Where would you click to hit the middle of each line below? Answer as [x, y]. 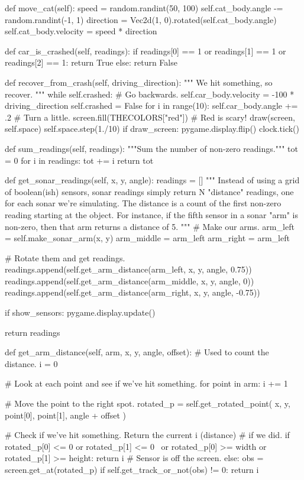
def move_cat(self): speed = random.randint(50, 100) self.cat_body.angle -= [144, 8]
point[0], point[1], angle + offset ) [66, 415]
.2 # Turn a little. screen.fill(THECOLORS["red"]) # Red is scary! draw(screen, [150, 117]
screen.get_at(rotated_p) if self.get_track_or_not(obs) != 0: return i [132, 469]
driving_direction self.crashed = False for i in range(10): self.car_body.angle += [151, 106]
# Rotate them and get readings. [65, 257]
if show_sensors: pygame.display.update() [80, 312]
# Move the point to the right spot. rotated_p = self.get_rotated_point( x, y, [148, 403]
